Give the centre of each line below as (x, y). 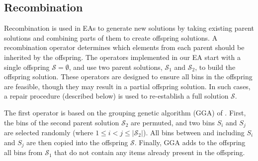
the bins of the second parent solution (62, 122)
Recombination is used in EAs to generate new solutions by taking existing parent (129, 28)
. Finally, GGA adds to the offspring (190, 142)
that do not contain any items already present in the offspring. (150, 152)
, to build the (215, 67)
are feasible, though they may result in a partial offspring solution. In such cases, (127, 86)
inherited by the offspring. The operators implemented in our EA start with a (122, 57)
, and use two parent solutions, (116, 67)
